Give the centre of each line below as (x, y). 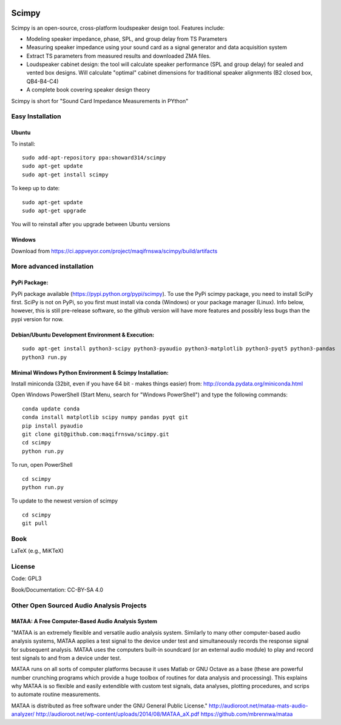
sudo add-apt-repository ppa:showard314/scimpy (94, 157)
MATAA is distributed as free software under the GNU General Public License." (109, 706)
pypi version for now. (37, 319)
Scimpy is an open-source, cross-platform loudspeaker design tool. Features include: (118, 28)
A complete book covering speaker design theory (88, 90)
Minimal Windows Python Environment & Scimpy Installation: (90, 372)
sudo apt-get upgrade (54, 210)
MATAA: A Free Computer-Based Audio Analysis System (84, 621)
